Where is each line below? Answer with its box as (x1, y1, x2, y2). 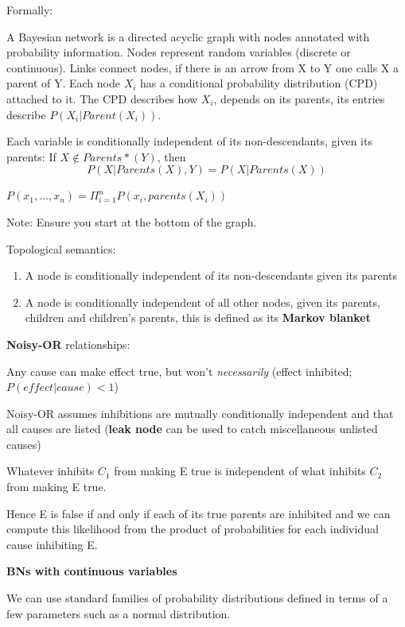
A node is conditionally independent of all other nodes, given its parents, (25, 293, 380, 310)
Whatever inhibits (6, 463, 95, 479)
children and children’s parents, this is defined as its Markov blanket (25, 309, 371, 326)
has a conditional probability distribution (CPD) (140, 75, 378, 91)
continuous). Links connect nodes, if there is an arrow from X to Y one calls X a (6, 59, 399, 75)
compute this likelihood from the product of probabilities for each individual (6, 521, 379, 537)
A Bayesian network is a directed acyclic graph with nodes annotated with (6, 28, 370, 45)
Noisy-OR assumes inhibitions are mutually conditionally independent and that (6, 404, 394, 421)
